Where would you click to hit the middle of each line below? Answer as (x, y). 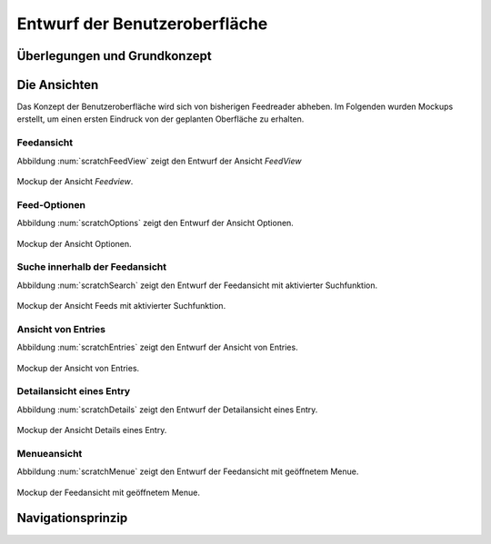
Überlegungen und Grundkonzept (115, 56)
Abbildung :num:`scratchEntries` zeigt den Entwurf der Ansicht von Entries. (158, 347)
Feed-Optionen (51, 204)
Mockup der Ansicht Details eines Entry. (92, 430)
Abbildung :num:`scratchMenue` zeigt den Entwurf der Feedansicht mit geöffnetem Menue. (188, 471)
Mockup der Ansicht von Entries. (78, 368)
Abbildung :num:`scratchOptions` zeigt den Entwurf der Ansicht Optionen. (155, 223)
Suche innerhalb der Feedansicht (92, 267)
